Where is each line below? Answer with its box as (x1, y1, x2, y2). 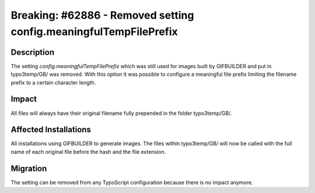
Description (10, 47, 55, 57)
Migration (10, 163, 47, 173)
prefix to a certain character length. (10, 79, 96, 86)
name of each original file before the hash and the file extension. (10, 148, 166, 155)
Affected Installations (10, 125, 92, 135)
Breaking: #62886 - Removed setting (10, 9, 194, 22)
